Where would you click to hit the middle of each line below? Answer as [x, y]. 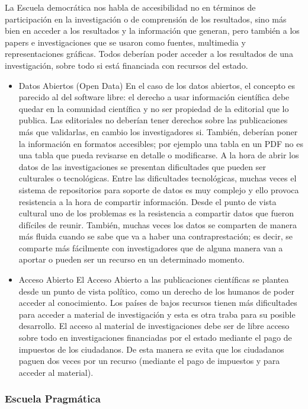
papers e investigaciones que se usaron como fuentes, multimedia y [125, 42]
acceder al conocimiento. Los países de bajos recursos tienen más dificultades [158, 303]
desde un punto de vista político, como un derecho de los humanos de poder [156, 291]
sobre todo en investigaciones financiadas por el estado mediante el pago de [155, 338]
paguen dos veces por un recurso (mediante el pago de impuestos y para [149, 361]
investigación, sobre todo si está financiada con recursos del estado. [126, 65]
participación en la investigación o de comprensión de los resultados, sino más [146, 19]
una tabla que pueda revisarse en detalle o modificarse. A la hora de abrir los [159, 155]
